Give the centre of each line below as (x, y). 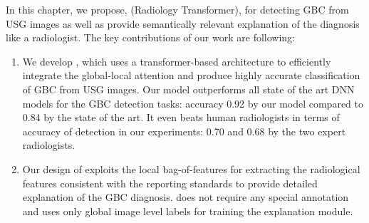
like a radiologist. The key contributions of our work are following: (150, 37)
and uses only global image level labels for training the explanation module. (188, 211)
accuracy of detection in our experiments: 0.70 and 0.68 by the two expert (184, 131)
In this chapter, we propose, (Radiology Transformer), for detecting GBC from (177, 9)
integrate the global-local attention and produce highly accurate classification (191, 75)
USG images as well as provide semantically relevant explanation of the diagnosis (183, 23)
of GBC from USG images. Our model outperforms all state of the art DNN (188, 89)
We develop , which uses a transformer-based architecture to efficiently (177, 61)
